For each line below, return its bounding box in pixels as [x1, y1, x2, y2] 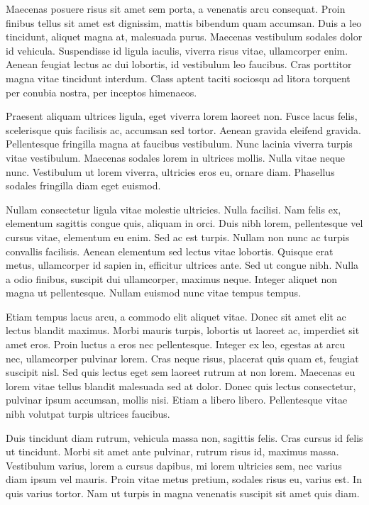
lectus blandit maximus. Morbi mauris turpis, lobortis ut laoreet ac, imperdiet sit [6, 323, 360, 338]
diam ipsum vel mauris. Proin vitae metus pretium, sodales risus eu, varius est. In [6, 472, 362, 487]
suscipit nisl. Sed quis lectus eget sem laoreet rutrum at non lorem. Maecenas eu [6, 365, 356, 379]
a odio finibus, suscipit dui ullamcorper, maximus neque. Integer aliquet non [6, 271, 338, 286]
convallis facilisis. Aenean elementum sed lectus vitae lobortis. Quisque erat [6, 243, 334, 258]
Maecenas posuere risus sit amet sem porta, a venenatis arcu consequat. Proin [6, 1, 346, 16]
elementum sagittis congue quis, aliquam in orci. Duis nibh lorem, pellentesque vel [6, 216, 363, 231]
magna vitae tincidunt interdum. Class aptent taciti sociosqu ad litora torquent [6, 70, 351, 85]
